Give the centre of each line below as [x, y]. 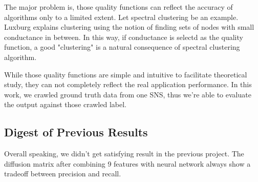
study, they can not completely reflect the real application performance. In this [128, 84]
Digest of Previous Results [76, 132]
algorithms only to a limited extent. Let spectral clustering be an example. [121, 17]
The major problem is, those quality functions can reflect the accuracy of [119, 7]
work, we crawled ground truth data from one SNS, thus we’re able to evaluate [128, 94]
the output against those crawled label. [65, 104]
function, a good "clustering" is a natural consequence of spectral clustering [122, 47]
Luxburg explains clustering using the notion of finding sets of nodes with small [129, 27]
